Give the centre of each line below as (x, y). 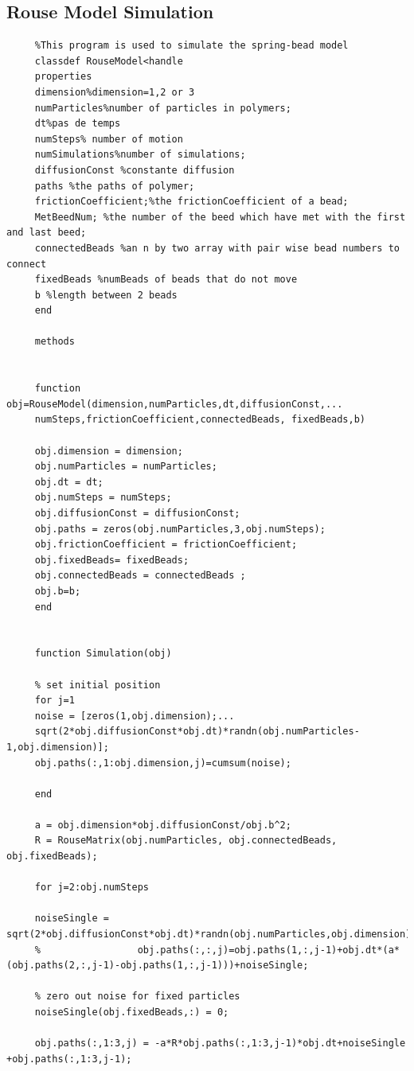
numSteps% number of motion (109, 139)
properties (63, 77)
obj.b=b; (58, 591)
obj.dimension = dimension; (109, 451)
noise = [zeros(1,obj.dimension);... (135, 716)
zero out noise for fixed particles (143, 997)
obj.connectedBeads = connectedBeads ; (140, 576)
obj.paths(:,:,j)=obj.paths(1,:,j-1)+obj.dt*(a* (268, 950)
